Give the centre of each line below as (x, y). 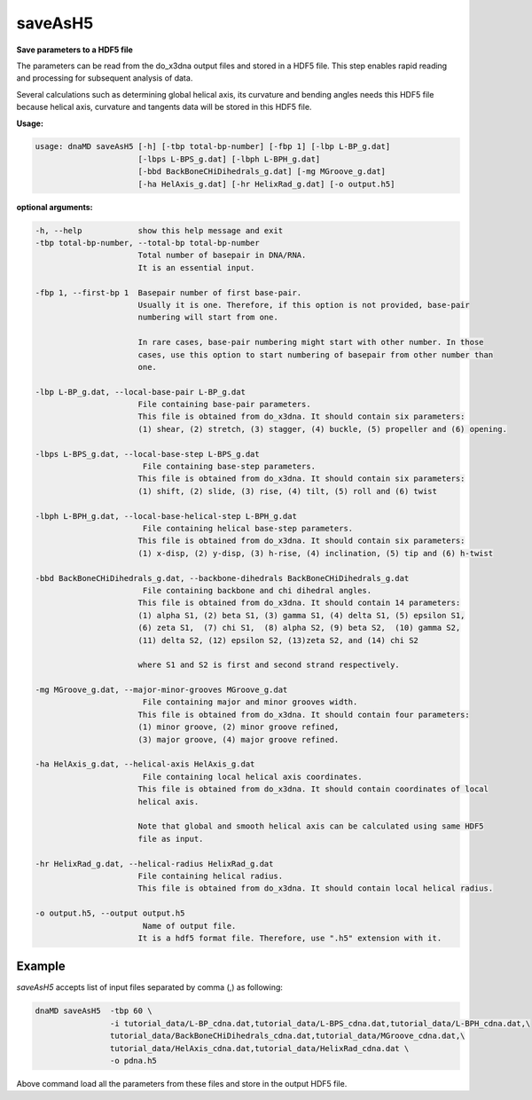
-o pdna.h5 (133, 1061)
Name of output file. (189, 926)
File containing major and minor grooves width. (250, 702)
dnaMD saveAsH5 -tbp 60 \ (94, 1011)
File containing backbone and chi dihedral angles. (257, 590)
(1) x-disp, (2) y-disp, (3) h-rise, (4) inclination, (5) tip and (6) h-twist (316, 553)
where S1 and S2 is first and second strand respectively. (269, 665)
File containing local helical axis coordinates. (252, 777)
